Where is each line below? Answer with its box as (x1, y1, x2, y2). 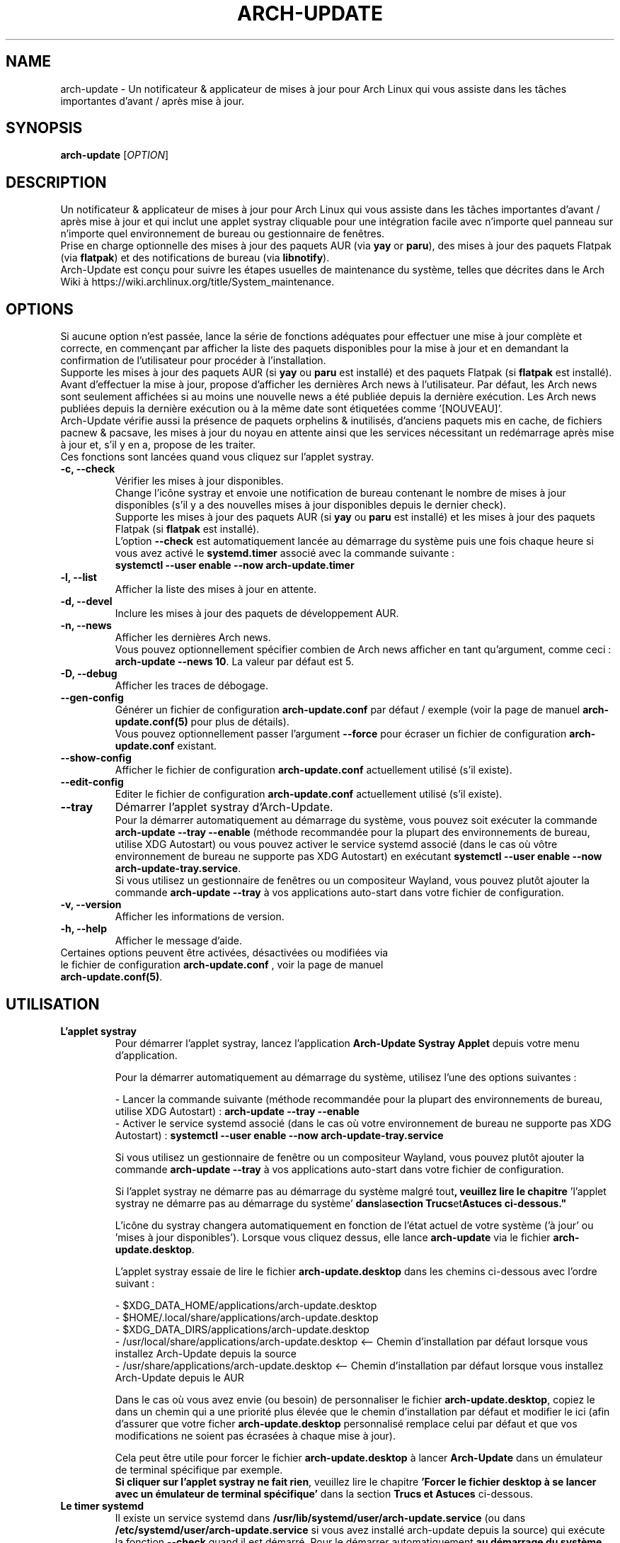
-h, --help (60, 922, 107, 935)
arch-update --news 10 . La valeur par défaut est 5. (115, 655, 354, 668)
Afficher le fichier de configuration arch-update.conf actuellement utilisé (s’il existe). (115, 764, 512, 776)
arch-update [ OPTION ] (60, 149, 169, 162)
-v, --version (60, 898, 122, 911)
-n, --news (60, 619, 112, 632)
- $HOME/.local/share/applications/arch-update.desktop (115, 1311, 379, 1323)
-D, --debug (60, 667, 117, 680)
